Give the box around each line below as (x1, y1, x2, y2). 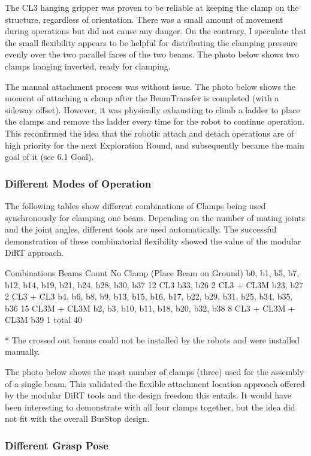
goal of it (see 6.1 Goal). (5, 150, 94, 163)
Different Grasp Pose (5, 437, 108, 452)
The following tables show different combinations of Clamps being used (5, 199, 266, 212)
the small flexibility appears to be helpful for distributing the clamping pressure (5, 36, 298, 49)
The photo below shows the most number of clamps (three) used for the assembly (5, 366, 304, 378)
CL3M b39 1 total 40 (5, 313, 82, 326)
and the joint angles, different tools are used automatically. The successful (5, 223, 277, 235)
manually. (5, 345, 40, 358)
